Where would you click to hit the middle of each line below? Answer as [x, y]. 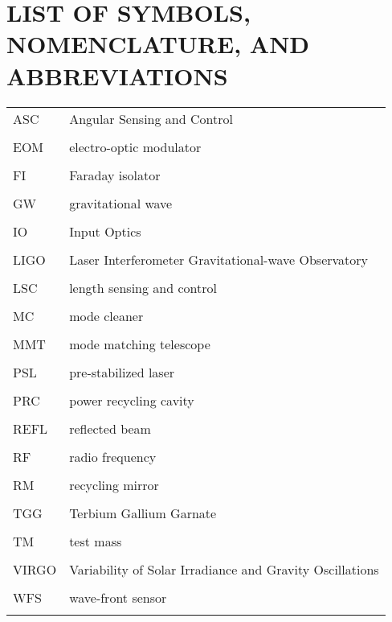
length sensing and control [143, 287]
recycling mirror [114, 484]
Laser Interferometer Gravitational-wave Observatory [219, 259]
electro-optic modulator [135, 146]
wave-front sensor [118, 597]
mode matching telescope [140, 344]
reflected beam [110, 428]
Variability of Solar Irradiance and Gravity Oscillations [224, 569]
